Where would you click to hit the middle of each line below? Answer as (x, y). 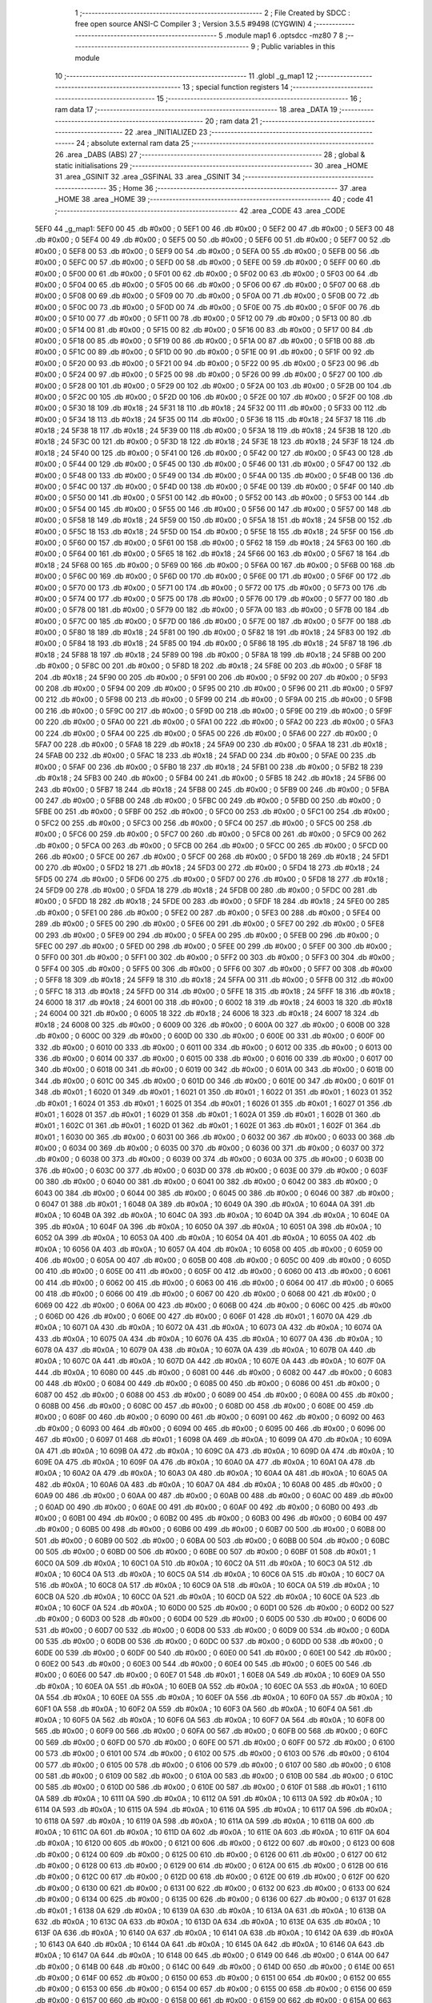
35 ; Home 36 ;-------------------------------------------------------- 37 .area (238, 187)
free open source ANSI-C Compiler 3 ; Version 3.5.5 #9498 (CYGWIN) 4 (193, 24)
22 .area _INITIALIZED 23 (166, 131)
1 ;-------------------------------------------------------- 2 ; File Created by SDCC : (213, 13)
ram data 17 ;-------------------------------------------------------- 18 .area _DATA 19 (196, 110)
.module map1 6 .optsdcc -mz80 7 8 (284, 35)
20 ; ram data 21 (232, 121)
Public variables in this (298, 46)
